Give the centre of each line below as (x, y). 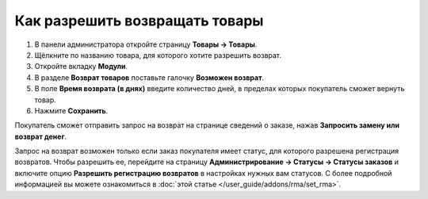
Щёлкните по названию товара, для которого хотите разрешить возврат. (158, 55)
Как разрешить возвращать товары (139, 21)
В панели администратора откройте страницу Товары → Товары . (146, 44)
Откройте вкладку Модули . (81, 67)
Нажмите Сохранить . (71, 110)
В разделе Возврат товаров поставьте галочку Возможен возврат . (149, 77)
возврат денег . (41, 136)
